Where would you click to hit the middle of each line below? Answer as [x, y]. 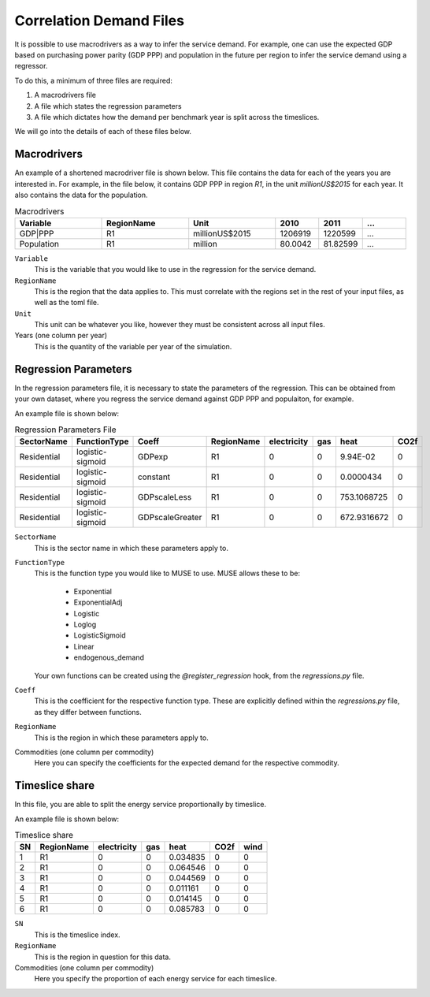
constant [154, 477]
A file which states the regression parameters [108, 106]
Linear [84, 646]
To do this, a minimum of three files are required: [94, 80]
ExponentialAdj [98, 602]
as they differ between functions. [88, 712]
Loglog [85, 625]
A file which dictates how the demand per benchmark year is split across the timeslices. [177, 117]
